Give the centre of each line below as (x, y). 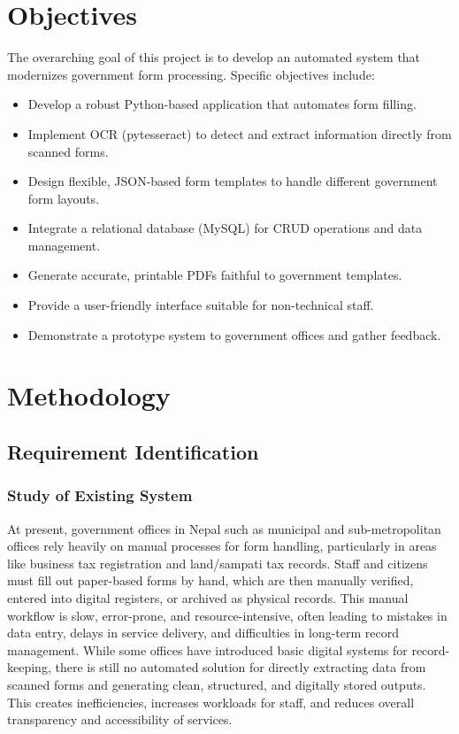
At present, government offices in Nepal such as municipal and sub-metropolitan (224, 528)
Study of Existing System (100, 495)
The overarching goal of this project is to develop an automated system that (214, 57)
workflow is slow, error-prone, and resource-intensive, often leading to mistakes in (227, 615)
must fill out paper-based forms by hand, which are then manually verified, (210, 580)
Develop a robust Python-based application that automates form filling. (222, 104)
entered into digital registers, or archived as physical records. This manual (208, 598)
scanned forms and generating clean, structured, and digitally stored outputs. (217, 684)
